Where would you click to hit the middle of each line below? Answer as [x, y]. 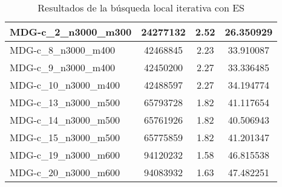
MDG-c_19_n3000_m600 [65, 155]
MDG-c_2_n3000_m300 [71, 32]
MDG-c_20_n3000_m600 [65, 172]
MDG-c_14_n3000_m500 [65, 120]
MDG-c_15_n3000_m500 [65, 137]
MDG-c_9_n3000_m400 [63, 67]
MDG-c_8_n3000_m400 [63, 50]
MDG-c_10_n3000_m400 [65, 85]
